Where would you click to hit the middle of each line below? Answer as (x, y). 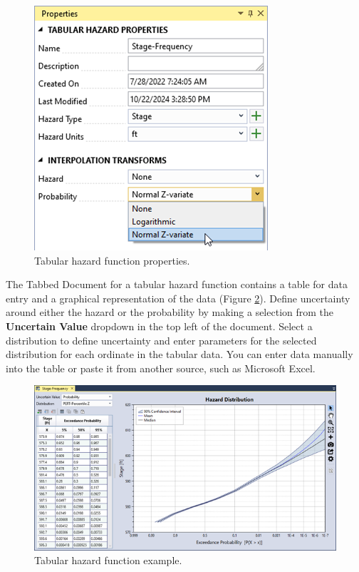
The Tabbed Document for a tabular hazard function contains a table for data (177, 284)
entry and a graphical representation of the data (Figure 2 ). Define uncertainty (178, 298)
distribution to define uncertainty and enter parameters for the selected (161, 340)
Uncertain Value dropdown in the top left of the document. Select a (159, 326)
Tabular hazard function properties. (112, 260)
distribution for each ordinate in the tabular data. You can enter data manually (179, 354)
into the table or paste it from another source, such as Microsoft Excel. (161, 368)
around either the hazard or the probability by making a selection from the (170, 312)
